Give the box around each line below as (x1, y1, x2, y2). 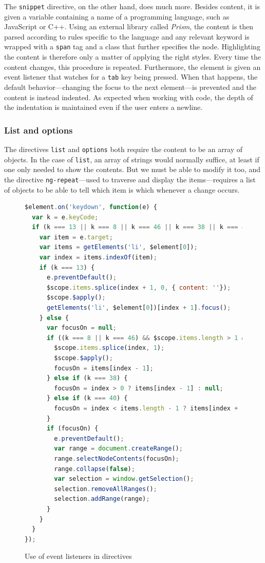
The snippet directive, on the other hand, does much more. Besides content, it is (4, 1, 260, 11)
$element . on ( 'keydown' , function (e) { (25, 203, 157, 211)
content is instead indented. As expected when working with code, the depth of (4, 91, 253, 102)
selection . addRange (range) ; (54, 495, 150, 503)
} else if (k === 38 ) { (46, 374, 128, 382)
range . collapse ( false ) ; (54, 465, 135, 473)
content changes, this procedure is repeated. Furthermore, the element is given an (4, 61, 261, 72)
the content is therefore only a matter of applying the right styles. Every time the (4, 51, 261, 62)
